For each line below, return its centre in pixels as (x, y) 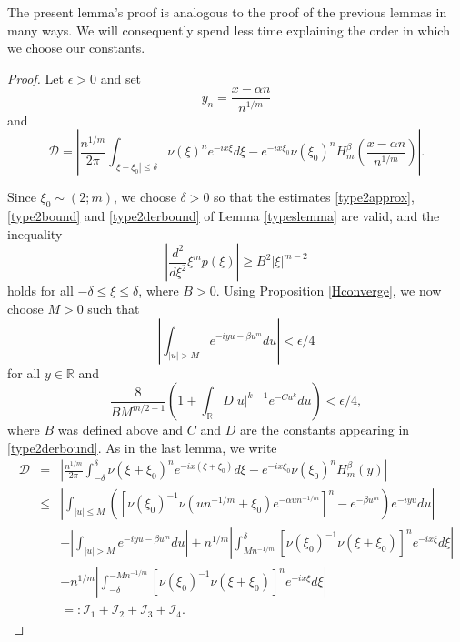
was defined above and (120, 430)
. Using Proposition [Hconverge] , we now (329, 291)
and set (121, 78)
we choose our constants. (76, 48)
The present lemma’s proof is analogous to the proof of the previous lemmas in (227, 12)
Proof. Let (35, 78)
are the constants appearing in (325, 430)
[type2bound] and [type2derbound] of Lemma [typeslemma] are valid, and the (224, 216)
